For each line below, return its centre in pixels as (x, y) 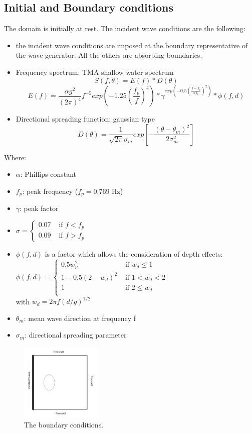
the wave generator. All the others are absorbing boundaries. (109, 55)
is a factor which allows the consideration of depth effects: (134, 253)
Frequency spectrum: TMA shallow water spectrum (95, 72)
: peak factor (39, 208)
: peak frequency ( (50, 191)
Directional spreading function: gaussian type (85, 119)
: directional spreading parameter (76, 335)
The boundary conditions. (64, 425)
